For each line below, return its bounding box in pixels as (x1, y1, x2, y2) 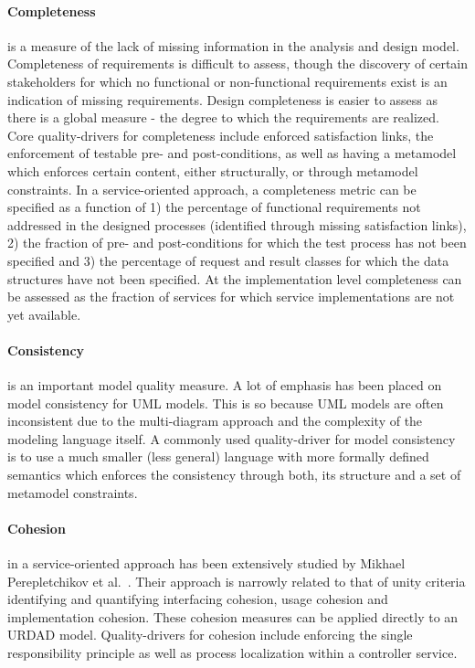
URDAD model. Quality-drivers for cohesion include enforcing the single (7, 625, 413, 644)
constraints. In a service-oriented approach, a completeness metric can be (7, 179, 417, 198)
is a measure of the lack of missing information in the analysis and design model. (7, 36, 459, 55)
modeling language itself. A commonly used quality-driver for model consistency (7, 429, 456, 448)
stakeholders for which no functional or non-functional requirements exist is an (7, 71, 448, 90)
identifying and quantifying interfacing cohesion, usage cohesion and (7, 589, 388, 609)
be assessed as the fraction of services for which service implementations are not (7, 287, 455, 306)
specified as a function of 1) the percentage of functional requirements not (7, 197, 421, 217)
